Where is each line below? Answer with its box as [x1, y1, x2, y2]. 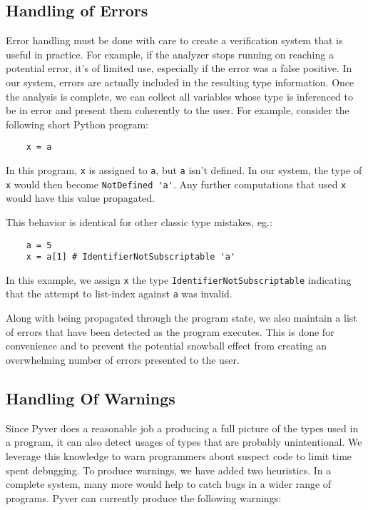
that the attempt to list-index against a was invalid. [6, 286, 232, 301]
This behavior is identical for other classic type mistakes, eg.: [6, 214, 272, 229]
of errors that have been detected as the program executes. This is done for [6, 324, 334, 339]
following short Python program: [6, 116, 148, 131]
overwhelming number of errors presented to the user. [6, 352, 240, 367]
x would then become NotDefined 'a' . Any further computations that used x [6, 176, 347, 191]
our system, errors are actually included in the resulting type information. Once [6, 74, 354, 89]
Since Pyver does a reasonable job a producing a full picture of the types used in [6, 420, 359, 435]
